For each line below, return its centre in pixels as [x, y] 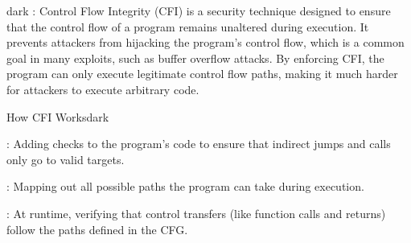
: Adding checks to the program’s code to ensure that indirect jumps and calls [199, 144]
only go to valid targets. [66, 159]
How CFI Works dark [58, 116]
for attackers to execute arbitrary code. [103, 89]
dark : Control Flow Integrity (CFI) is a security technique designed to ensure [199, 10]
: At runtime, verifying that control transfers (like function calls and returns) [196, 213]
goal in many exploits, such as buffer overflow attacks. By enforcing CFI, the [195, 58]
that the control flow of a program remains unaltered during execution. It [188, 26]
